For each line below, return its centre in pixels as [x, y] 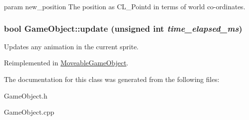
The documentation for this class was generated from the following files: [112, 79]
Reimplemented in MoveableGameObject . [66, 63]
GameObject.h [26, 95]
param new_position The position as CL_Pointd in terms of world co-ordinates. [125, 6]
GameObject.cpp [29, 112]
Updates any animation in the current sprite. [71, 46]
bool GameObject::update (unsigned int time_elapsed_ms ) [123, 28]
